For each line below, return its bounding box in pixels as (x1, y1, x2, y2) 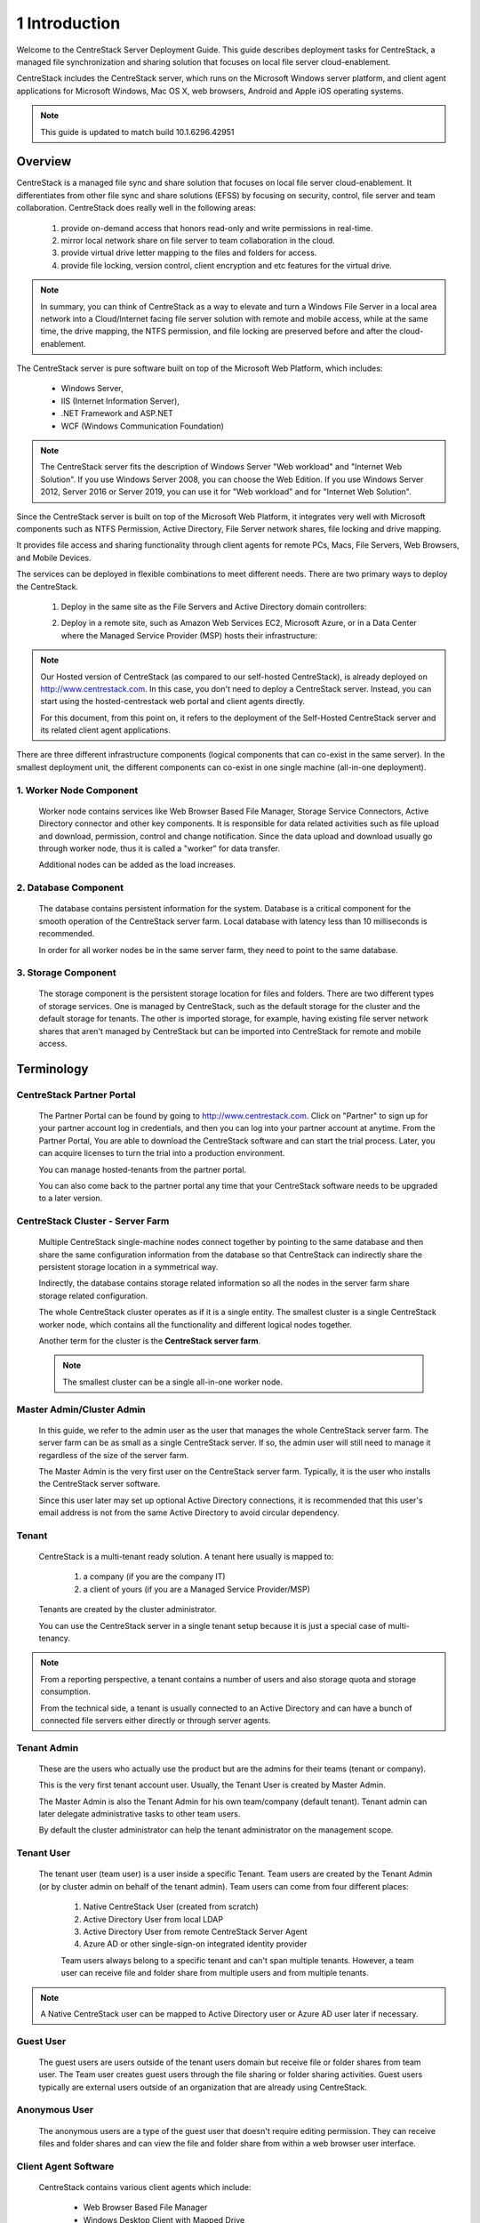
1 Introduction (16, 13, 121, 33)
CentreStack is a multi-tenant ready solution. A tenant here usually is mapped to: (38, 1552, 334, 1562)
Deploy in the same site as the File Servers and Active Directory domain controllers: (60, 601, 367, 612)
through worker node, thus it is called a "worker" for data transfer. (38, 843, 280, 854)
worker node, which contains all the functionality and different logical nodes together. (38, 1319, 352, 1329)
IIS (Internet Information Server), (60, 396, 180, 406)
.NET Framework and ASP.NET (60, 408, 173, 419)
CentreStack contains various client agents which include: (38, 2181, 252, 2192)
